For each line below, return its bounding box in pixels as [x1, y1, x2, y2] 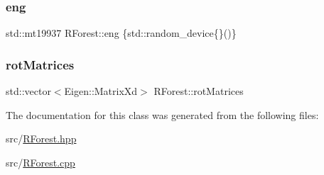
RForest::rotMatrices [153, 84, 244, 98]
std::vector [6, 84, 51, 98]
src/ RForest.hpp [6, 131, 77, 146]
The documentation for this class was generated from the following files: [6, 107, 319, 122]
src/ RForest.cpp [6, 154, 75, 169]
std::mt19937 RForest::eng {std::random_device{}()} [6, 26, 237, 40]
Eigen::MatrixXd [64, 84, 138, 98]
